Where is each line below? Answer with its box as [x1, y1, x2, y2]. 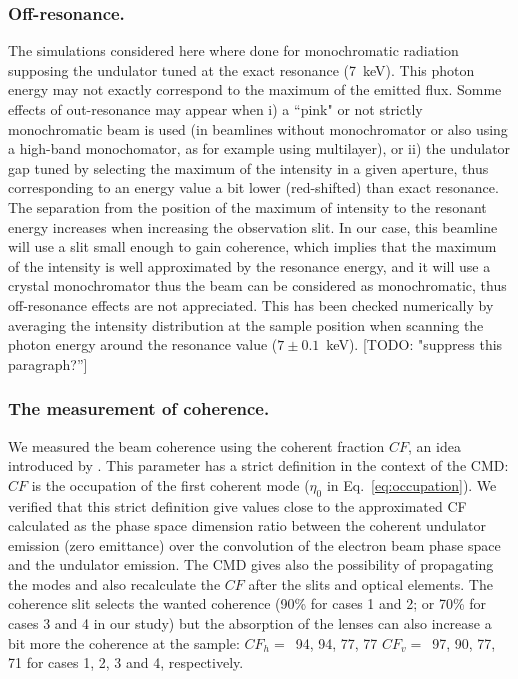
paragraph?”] [8, 353, 88, 374]
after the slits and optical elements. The [248, 573, 493, 594]
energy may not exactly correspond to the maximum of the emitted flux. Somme [8, 79, 502, 100]
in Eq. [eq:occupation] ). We [326, 474, 497, 495]
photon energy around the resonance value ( [8, 334, 278, 355]
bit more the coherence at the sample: [8, 632, 240, 653]
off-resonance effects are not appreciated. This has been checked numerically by [8, 294, 494, 315]
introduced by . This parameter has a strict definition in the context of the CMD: [8, 455, 509, 476]
